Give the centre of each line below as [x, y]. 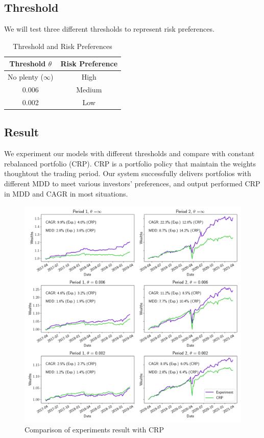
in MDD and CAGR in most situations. [66, 193]
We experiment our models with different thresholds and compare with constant [129, 153]
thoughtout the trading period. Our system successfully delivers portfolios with [128, 173]
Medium [89, 90]
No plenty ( [26, 77]
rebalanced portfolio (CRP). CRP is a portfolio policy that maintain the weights [130, 163]
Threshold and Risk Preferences [63, 46]
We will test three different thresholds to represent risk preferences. [109, 29]
